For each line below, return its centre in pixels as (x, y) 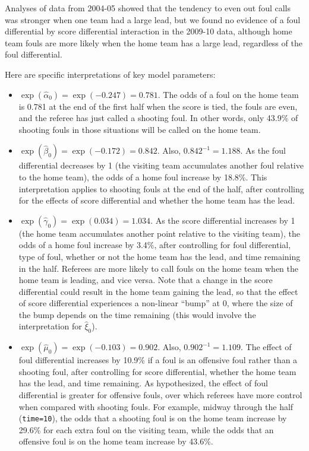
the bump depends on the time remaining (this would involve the (137, 314)
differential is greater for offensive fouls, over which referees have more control (160, 395)
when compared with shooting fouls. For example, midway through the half (156, 406)
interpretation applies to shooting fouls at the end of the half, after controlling (161, 188)
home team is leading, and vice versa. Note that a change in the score (146, 280)
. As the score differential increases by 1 (223, 220)
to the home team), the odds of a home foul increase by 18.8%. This (143, 177)
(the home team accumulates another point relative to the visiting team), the (159, 233)
